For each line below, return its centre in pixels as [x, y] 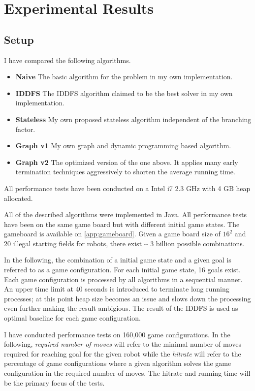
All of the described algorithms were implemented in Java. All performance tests [125, 214]
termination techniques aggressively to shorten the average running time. [125, 172]
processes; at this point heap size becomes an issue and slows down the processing [127, 298]
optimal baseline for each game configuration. [72, 318]
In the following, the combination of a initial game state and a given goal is [118, 260]
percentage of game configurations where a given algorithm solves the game [118, 363]
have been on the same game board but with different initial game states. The [122, 224]
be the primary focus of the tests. [54, 382]
